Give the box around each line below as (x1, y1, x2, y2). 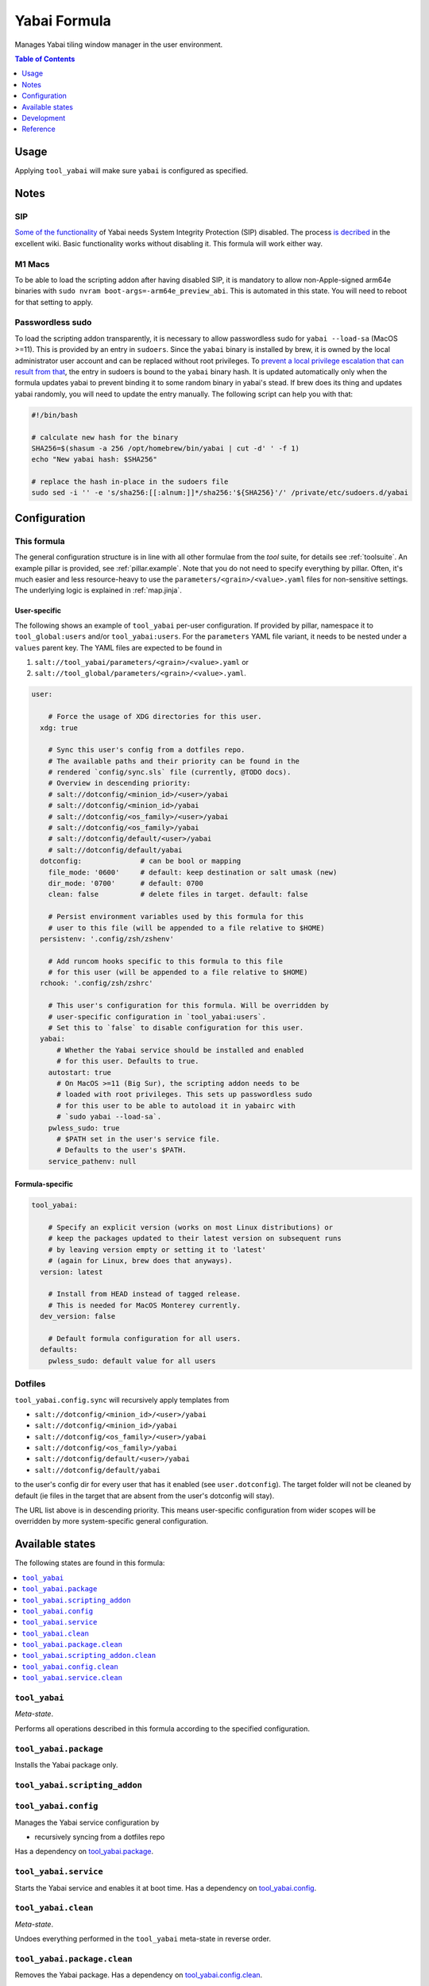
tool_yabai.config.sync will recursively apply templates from (14, 1395, 230, 1404)
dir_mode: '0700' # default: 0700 (48, 879, 204, 887)
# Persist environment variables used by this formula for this (48, 912, 304, 922)
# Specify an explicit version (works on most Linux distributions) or (48, 1223, 334, 1232)
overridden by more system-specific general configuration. (14, 1517, 209, 1526)
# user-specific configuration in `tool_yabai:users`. (48, 1012, 266, 1021)
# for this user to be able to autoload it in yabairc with (56, 1101, 296, 1110)
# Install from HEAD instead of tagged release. (48, 1289, 242, 1299)
